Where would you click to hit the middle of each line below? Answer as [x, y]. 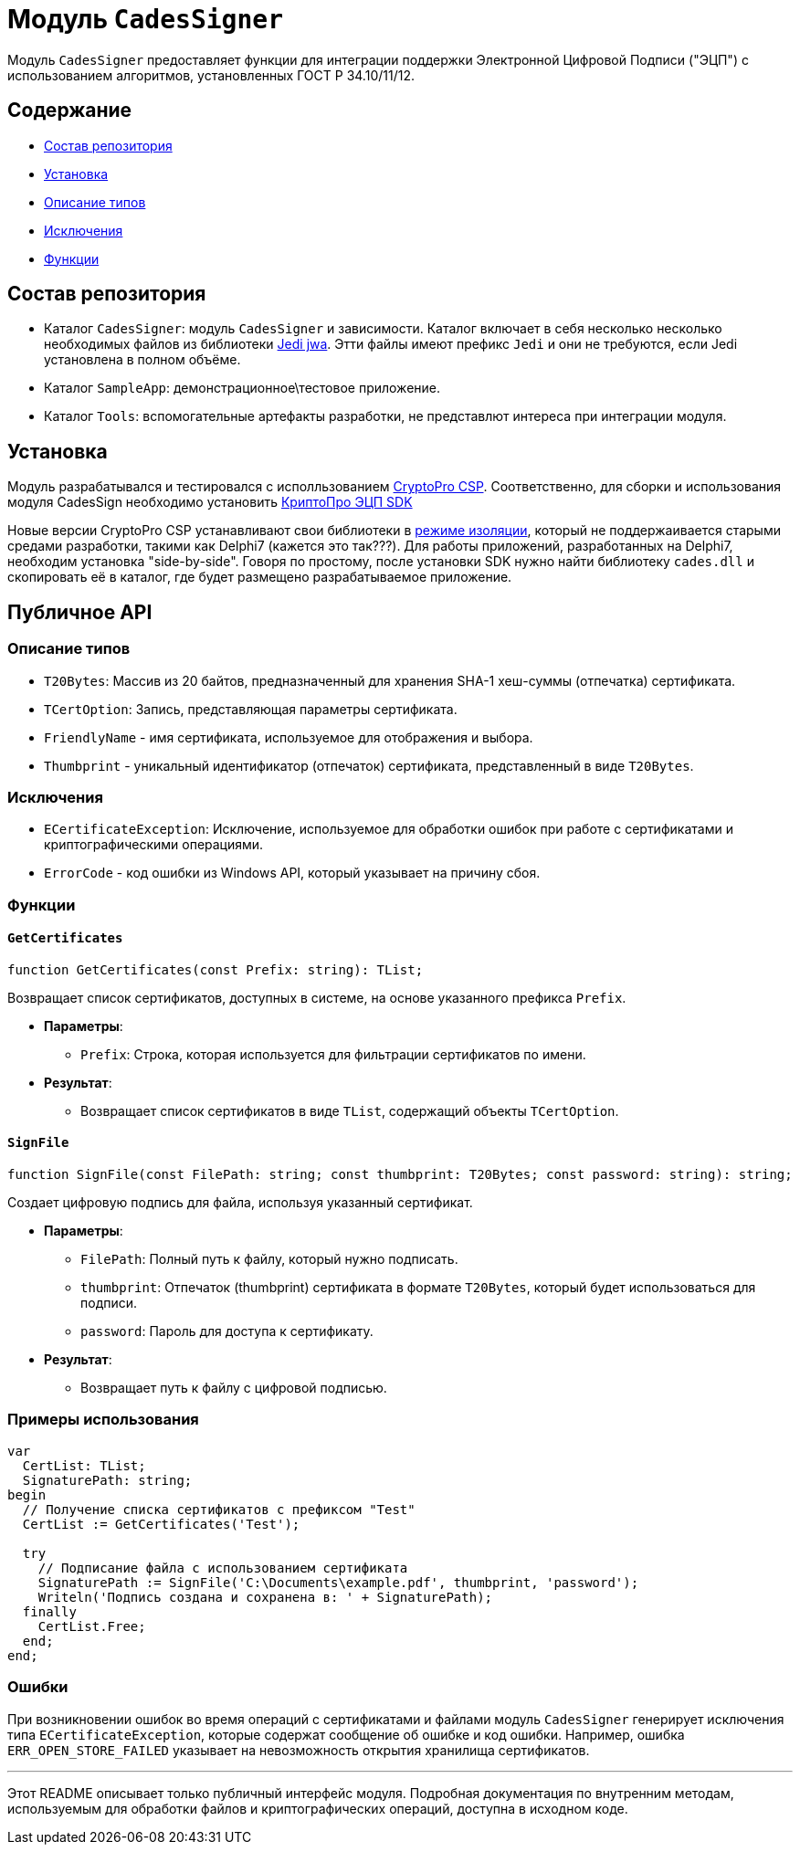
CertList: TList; [84, 1465]
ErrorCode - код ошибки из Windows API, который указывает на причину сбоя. [292, 873]
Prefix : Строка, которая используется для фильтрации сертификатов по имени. [333, 1054]
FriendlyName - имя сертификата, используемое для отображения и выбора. [289, 737]
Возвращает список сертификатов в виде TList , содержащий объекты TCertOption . [350, 1110]
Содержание [70, 110]
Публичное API [80, 612]
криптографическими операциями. [154, 845]
